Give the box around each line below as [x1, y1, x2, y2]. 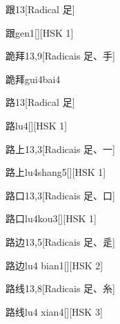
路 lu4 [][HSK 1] [6, 118, 68, 132]
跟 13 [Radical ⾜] [6, 2, 75, 16]
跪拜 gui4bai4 [6, 71, 61, 86]
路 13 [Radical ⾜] [6, 95, 75, 109]
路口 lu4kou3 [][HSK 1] [6, 211, 97, 226]
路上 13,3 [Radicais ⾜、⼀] [6, 141, 115, 156]
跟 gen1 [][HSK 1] [6, 25, 74, 39]
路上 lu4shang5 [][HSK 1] [6, 165, 106, 179]
